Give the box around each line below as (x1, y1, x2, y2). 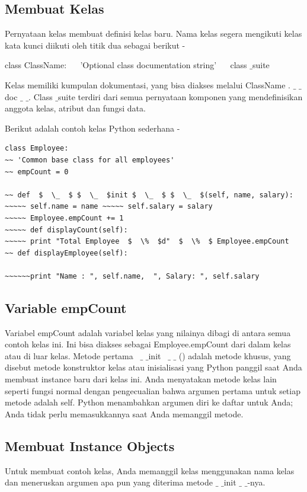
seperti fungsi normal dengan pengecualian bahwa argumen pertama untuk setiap (5, 384, 300, 397)
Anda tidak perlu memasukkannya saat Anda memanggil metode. (5, 407, 244, 420)
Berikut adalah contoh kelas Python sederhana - (5, 122, 180, 134)
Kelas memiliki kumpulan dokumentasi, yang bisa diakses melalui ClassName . (5, 78, 290, 91)
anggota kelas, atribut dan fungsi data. (5, 102, 146, 114)
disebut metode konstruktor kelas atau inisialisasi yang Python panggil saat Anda (5, 361, 302, 373)
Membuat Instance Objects (5, 436, 175, 455)
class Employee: (5, 144, 69, 153)
